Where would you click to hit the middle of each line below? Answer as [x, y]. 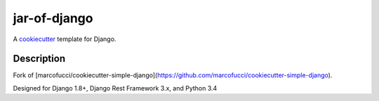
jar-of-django [53, 18]
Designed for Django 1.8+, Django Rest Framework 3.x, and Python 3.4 [115, 88]
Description [39, 59]
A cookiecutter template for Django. [65, 39]
